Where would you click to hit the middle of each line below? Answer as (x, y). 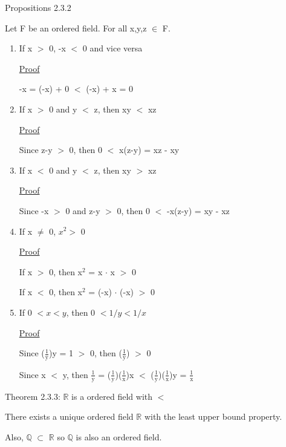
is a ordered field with (112, 396)
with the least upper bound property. (213, 416)
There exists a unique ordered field (69, 416)
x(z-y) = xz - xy (149, 150)
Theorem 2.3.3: (33, 396)
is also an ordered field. (119, 436)
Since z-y (36, 150)
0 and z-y (83, 210)
